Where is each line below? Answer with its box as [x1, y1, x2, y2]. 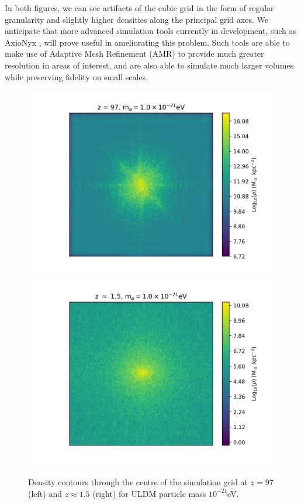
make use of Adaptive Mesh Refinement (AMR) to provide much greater [5, 47, 264, 60]
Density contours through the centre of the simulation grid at [28, 476, 248, 488]
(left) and [28, 487, 62, 499]
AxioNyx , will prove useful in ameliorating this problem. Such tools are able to [5, 36, 290, 48]
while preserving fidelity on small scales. [5, 70, 148, 83]
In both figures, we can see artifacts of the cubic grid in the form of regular [5, 2, 274, 13]
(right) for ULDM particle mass [92, 487, 206, 499]
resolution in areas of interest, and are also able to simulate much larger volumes [5, 59, 294, 71]
